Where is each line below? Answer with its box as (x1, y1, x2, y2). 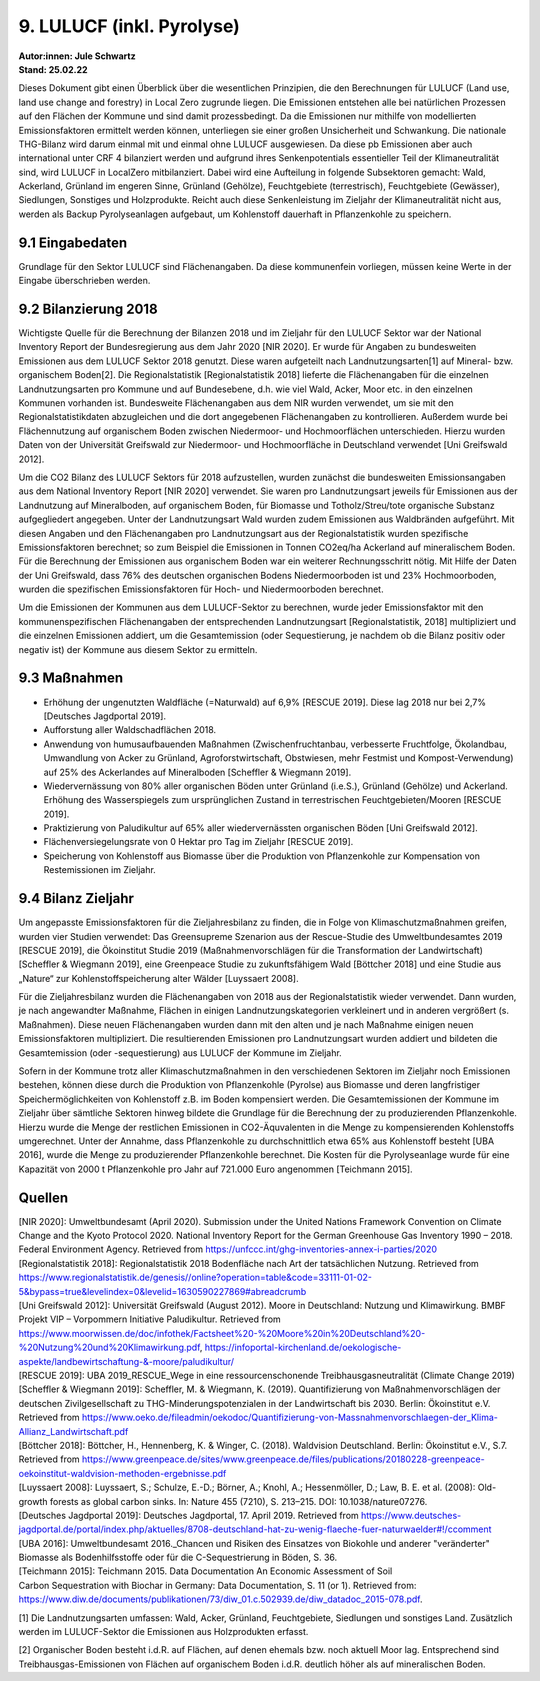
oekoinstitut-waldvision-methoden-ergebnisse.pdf (18, 1467, 227, 1479)
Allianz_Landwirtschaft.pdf (18, 1425, 129, 1437)
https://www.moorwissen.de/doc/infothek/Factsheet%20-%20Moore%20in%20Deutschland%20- (18, 1327, 426, 1339)
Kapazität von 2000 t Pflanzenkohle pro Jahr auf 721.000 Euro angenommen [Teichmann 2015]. (18, 1163, 414, 1175)
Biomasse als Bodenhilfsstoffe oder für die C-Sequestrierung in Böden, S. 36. (18, 1551, 338, 1564)
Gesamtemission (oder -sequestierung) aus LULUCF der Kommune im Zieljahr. (18, 1046, 342, 1059)
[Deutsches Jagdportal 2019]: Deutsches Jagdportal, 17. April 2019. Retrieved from (18, 1509, 359, 1521)
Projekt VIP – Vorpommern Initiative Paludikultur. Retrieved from (18, 1313, 282, 1325)
